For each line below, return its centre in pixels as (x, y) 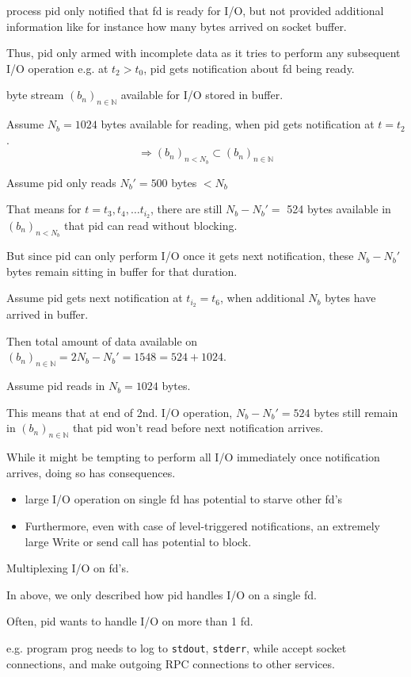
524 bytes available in (339, 209)
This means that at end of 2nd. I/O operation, (120, 412)
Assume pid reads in (56, 386)
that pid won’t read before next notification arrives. (198, 428)
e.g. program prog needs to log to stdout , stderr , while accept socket (177, 647)
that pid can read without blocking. (151, 226)
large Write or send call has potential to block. (138, 541)
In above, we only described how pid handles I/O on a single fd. (162, 594)
